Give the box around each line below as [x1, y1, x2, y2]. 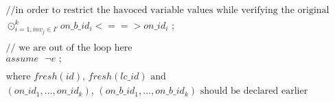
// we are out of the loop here [5, 43, 132, 53]
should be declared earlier [200, 86, 308, 97]
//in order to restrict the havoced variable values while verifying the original [5, 5, 330, 16]
